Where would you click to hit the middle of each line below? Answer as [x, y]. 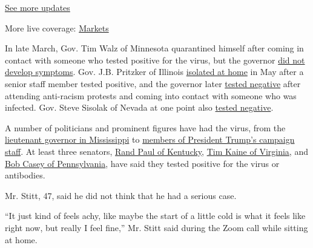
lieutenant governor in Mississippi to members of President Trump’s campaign [150, 139]
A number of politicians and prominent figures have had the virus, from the [145, 127]
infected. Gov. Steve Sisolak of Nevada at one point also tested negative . [139, 107]
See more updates [38, 7]
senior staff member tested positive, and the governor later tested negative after [153, 83]
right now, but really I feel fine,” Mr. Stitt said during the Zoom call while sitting [156, 227]
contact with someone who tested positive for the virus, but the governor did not [155, 60]
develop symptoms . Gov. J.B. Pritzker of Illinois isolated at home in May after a [154, 72]
